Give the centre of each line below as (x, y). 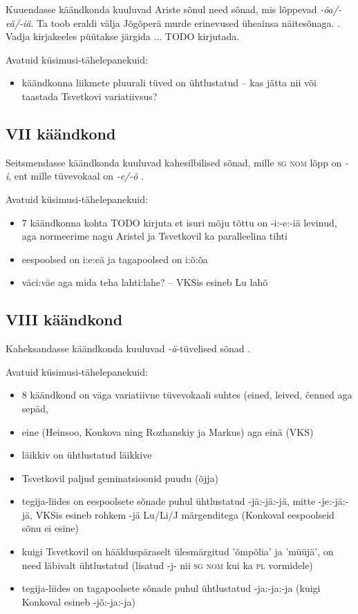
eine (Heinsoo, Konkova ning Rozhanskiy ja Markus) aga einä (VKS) (168, 431)
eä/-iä (18, 22)
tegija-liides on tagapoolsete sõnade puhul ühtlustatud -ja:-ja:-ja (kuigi (171, 588)
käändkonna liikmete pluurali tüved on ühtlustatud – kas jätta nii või (169, 83)
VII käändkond (61, 133)
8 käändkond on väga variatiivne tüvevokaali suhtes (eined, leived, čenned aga (187, 395)
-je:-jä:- (333, 501)
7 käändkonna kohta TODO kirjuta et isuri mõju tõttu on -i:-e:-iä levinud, (179, 222)
